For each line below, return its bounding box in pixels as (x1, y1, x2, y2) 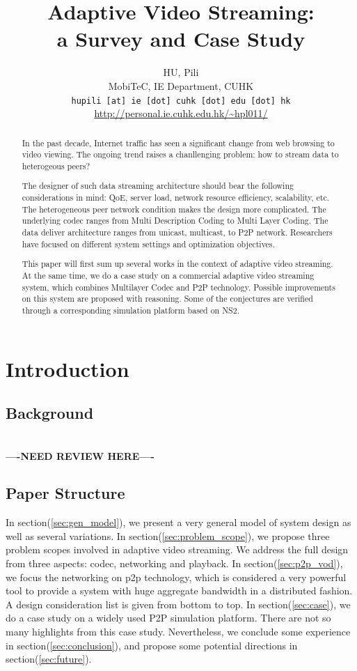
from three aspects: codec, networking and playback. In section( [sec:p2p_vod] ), (6, 556, 343, 571)
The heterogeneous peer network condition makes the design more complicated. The (22, 203, 326, 215)
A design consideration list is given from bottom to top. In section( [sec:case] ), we (6, 596, 351, 611)
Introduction (6, 354, 129, 383)
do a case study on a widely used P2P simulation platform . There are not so (6, 610, 331, 625)
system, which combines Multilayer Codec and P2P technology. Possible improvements (22, 281, 335, 293)
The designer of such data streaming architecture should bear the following (22, 180, 294, 192)
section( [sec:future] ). (6, 651, 92, 666)
